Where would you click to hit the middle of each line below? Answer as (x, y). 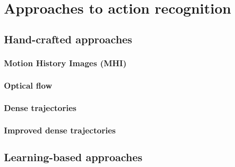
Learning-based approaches (73, 157)
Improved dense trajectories (60, 130)
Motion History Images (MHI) (65, 63)
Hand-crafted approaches (68, 39)
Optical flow (28, 85)
